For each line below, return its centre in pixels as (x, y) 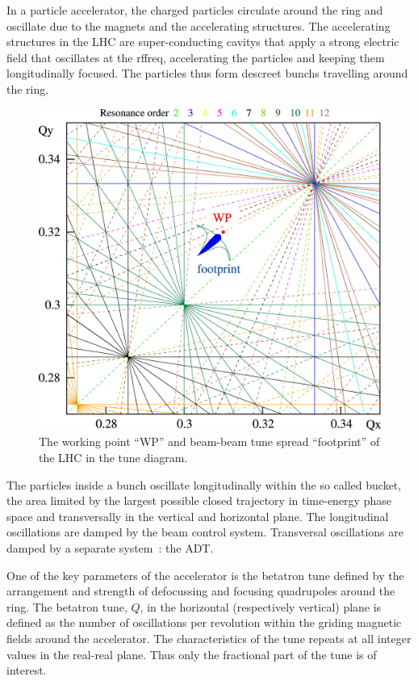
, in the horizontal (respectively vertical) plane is (261, 606)
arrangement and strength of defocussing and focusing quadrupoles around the (201, 591)
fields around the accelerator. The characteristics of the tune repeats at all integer (209, 639)
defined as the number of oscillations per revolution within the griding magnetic (204, 622)
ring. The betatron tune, (67, 606)
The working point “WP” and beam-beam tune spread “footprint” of (209, 441)
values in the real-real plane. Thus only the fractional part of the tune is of (192, 654)
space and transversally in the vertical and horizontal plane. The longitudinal (198, 516)
